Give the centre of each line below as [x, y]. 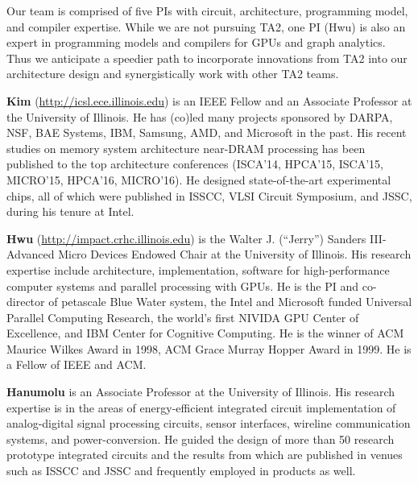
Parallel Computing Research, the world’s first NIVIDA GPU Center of [183, 317]
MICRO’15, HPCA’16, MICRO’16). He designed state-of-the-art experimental [199, 179]
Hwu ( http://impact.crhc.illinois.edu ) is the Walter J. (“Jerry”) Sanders [186, 238]
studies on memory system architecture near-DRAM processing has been [186, 148]
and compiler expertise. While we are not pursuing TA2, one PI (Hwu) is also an [206, 26]
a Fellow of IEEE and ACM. [77, 364]
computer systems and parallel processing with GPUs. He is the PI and [183, 285]
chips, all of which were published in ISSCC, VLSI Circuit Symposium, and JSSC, [209, 195]
